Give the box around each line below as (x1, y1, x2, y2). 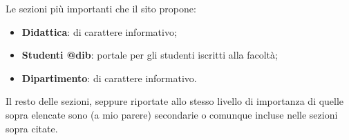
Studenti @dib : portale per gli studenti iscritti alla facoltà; (21, 48, 278, 62)
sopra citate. (6, 121, 58, 135)
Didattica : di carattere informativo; (21, 24, 177, 39)
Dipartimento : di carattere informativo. (21, 70, 197, 85)
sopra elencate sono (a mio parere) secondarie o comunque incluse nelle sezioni (6, 107, 338, 121)
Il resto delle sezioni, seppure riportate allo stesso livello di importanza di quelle (6, 94, 344, 108)
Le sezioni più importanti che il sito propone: (6, 1, 196, 15)
